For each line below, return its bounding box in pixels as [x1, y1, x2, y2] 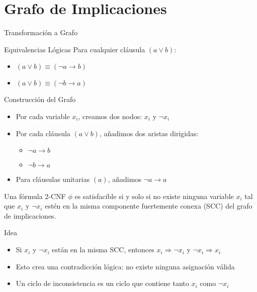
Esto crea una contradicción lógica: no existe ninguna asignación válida [16, 261, 235, 271]
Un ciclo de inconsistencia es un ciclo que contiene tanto [16, 278, 189, 288]
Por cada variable [16, 111, 70, 121]
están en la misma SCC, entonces [52, 244, 154, 255]
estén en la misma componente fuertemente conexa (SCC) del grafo [45, 201, 252, 211]
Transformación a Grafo [4, 27, 78, 38]
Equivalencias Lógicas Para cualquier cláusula [4, 44, 145, 54]
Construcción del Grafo [4, 94, 76, 105]
